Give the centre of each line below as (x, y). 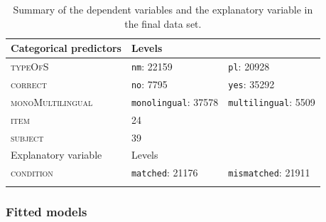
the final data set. (163, 23)
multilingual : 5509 (272, 101)
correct (29, 84)
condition (32, 173)
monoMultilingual (52, 101)
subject (27, 137)
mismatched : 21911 (269, 173)
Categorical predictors (66, 48)
